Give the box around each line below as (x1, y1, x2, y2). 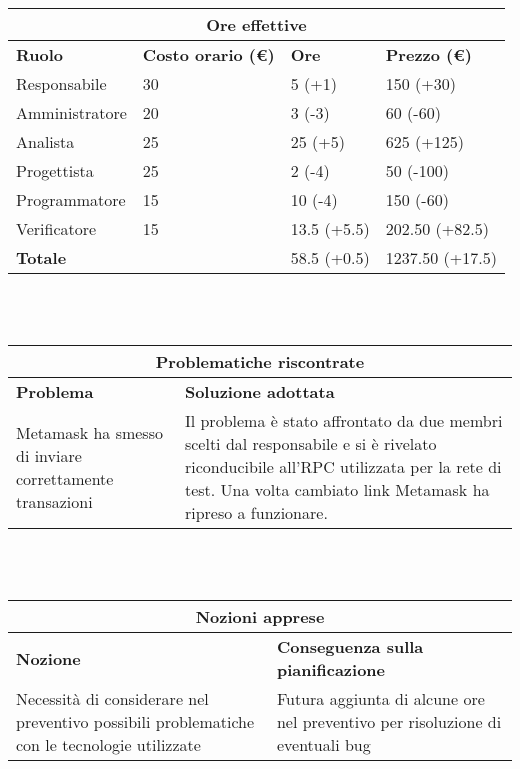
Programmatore (16, 188, 126, 211)
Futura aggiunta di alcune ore (276, 687, 485, 711)
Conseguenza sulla (276, 635, 424, 659)
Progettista (16, 159, 94, 182)
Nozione (16, 646, 81, 670)
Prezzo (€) (385, 43, 472, 66)
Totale (16, 246, 67, 269)
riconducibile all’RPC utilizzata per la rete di (184, 455, 502, 479)
